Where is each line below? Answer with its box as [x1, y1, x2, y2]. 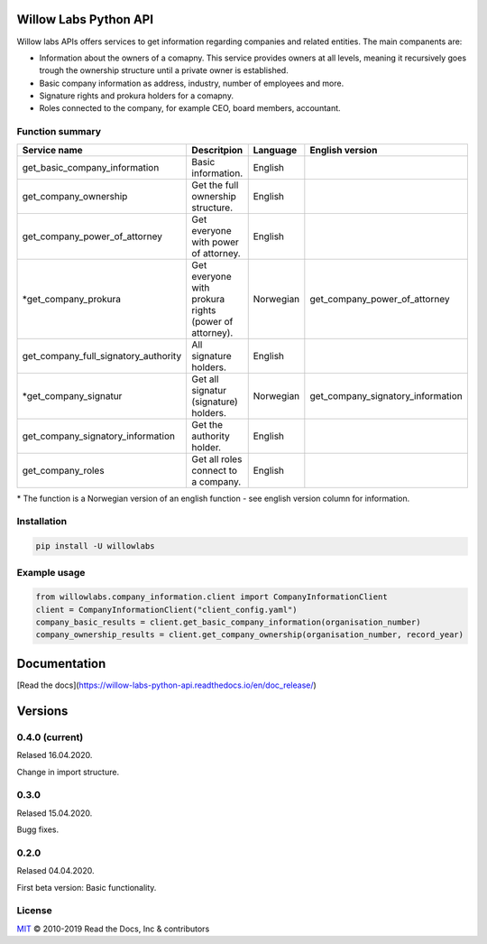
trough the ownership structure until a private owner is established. [39, 65, 289, 76]
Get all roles [191, 452, 243, 465]
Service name [22, 143, 83, 156]
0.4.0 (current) [16, 731, 84, 744]
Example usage [16, 566, 86, 578]
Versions [16, 703, 69, 718]
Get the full [191, 179, 239, 191]
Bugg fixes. [16, 824, 60, 835]
